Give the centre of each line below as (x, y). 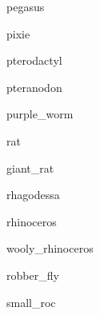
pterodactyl (34, 60)
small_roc (31, 302)
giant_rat (30, 167)
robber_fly (33, 275)
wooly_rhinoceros (50, 248)
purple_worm (40, 114)
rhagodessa (33, 195)
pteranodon (34, 87)
